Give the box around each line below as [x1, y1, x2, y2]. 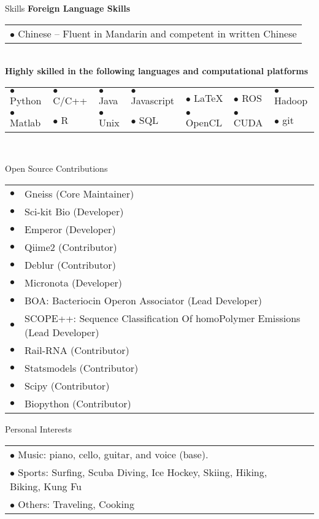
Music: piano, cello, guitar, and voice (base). [18, 447, 209, 461]
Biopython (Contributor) [25, 396, 131, 410]
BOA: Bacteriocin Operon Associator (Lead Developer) [25, 293, 263, 307]
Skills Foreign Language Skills [5, 2, 130, 14]
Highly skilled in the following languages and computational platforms [5, 64, 309, 77]
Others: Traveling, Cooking [18, 496, 134, 511]
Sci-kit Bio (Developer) [25, 204, 124, 218]
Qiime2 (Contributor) [25, 239, 117, 254]
